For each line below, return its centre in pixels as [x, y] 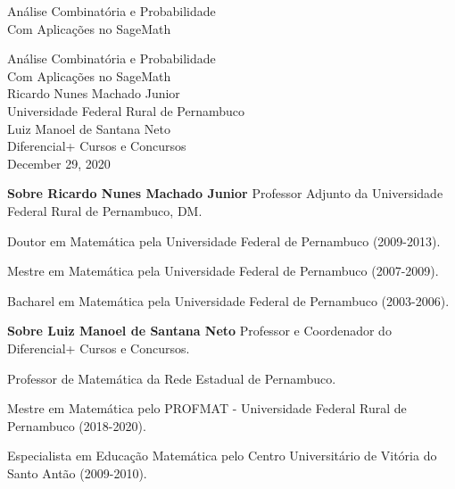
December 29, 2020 [59, 163]
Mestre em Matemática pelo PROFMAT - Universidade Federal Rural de [207, 408]
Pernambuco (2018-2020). [77, 425]
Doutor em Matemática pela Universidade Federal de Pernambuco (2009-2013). [224, 240]
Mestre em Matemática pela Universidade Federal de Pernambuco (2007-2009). [223, 271]
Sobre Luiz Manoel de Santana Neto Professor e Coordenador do [199, 331]
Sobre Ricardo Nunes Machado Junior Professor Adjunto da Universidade [225, 193]
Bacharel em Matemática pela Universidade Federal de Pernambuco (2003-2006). [228, 300]
